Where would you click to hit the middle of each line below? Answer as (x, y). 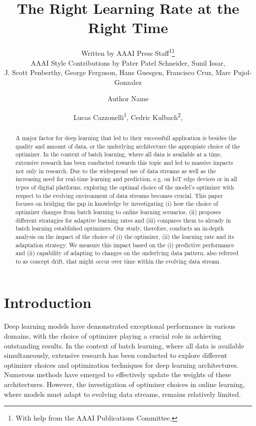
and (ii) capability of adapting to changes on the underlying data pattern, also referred (127, 253)
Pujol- (242, 72)
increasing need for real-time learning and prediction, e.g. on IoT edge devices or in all (126, 179)
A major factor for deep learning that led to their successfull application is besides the (126, 137)
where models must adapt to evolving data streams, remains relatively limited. (123, 394)
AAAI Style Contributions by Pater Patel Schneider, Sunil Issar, (128, 62)
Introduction (48, 302)
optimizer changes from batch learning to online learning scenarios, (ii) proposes (118, 212)
